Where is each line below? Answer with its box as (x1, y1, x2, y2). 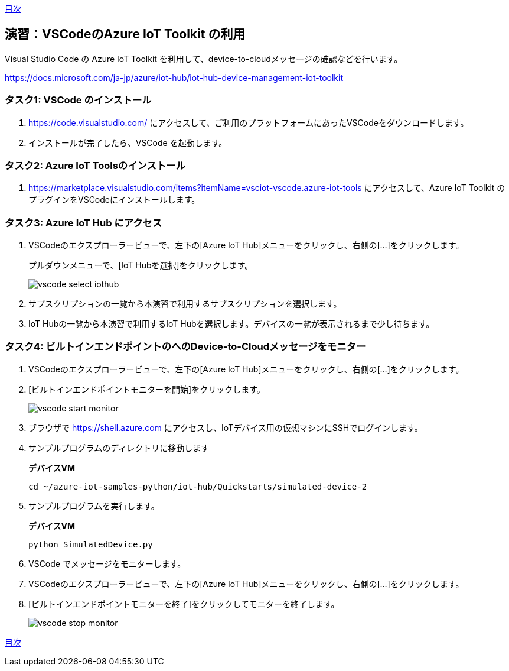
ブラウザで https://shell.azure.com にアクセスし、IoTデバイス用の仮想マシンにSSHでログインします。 (28, 422, 423, 433)
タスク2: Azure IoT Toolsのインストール (5, 159, 186, 171)
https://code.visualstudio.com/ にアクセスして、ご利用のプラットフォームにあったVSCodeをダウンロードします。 (28, 117, 469, 128)
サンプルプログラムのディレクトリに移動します (28, 442, 210, 453)
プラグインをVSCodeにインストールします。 (28, 195, 200, 205)
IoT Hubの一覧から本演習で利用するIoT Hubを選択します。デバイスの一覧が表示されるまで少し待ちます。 (28, 319, 435, 329)
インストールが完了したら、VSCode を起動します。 (28, 137, 227, 148)
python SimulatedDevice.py (28, 539, 153, 549)
